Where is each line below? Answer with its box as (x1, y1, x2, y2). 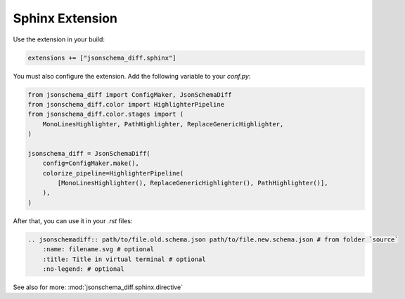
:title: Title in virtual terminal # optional (42, 255, 207, 263)
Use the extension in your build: (13, 35, 105, 44)
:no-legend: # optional (42, 265, 124, 273)
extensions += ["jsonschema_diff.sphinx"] (27, 53, 176, 62)
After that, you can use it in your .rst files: (13, 216, 133, 225)
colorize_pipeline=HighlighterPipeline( (42, 169, 184, 177)
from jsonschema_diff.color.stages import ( (27, 110, 184, 119)
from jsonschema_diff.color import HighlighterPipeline (27, 100, 225, 108)
